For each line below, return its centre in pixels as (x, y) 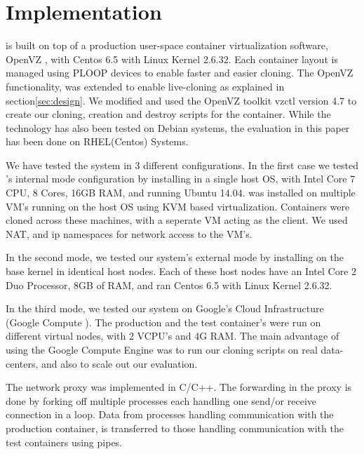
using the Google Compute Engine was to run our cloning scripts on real (162, 349)
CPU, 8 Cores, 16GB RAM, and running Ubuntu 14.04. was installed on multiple (181, 193)
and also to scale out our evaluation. (120, 363)
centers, (22, 363)
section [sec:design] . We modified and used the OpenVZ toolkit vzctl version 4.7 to (181, 100)
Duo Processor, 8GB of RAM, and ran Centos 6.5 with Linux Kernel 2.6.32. (169, 285)
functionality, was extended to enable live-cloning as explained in (145, 86)
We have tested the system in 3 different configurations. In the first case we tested (182, 165)
